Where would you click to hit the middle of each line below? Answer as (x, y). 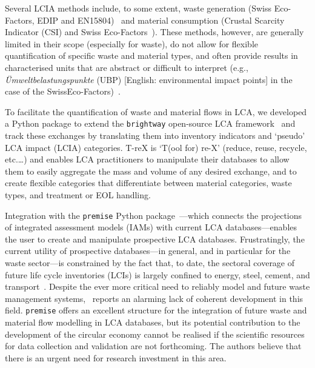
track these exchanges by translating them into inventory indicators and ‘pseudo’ (155, 135)
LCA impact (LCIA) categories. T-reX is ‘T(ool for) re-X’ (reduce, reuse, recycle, (156, 147)
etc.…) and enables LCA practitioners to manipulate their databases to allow (147, 159)
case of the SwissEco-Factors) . (63, 91)
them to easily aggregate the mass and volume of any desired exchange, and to (151, 171)
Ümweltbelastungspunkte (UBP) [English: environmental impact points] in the (149, 79)
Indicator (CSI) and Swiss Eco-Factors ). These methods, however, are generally (154, 32)
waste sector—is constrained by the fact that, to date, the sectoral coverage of (150, 263)
